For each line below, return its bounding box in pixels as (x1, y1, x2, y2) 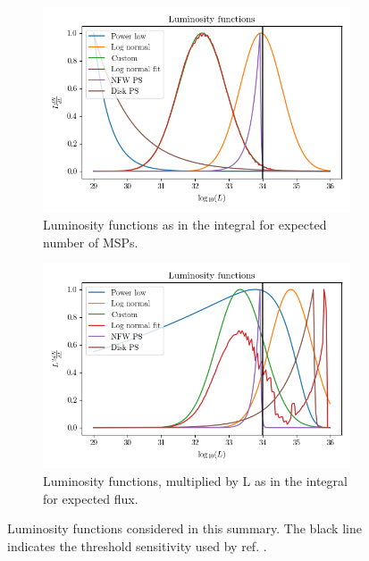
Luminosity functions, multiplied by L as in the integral (43, 472, 348, 490)
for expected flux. (43, 489, 138, 507)
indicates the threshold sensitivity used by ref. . (7, 536, 267, 555)
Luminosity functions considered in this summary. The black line (7, 519, 362, 538)
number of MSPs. (43, 232, 138, 251)
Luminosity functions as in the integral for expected (43, 214, 327, 233)
